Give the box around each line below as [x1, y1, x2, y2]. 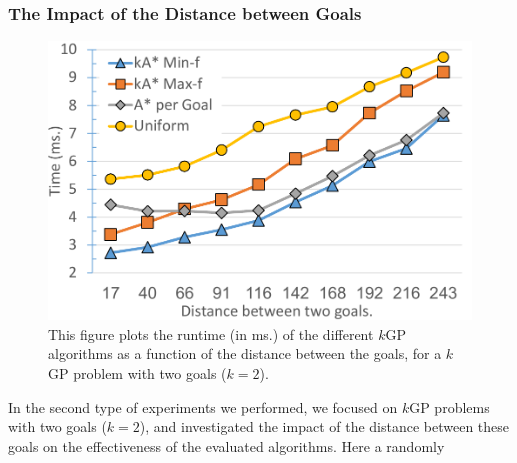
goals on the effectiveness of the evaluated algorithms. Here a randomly [8, 435, 445, 456]
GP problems [409, 396, 490, 417]
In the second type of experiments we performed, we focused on [8, 396, 398, 417]
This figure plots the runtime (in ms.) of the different [48, 323, 374, 344]
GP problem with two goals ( [48, 363, 227, 384]
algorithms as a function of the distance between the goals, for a [48, 343, 442, 364]
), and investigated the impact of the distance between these [139, 416, 510, 437]
